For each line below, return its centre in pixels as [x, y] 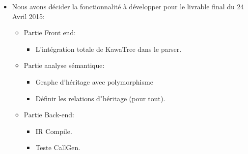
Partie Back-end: [49, 115]
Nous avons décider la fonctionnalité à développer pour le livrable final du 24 [128, 6]
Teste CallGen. [58, 147]
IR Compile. [54, 131]
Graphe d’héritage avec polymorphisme [94, 81]
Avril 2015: [28, 16]
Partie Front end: [50, 33]
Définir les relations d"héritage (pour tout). [100, 98]
